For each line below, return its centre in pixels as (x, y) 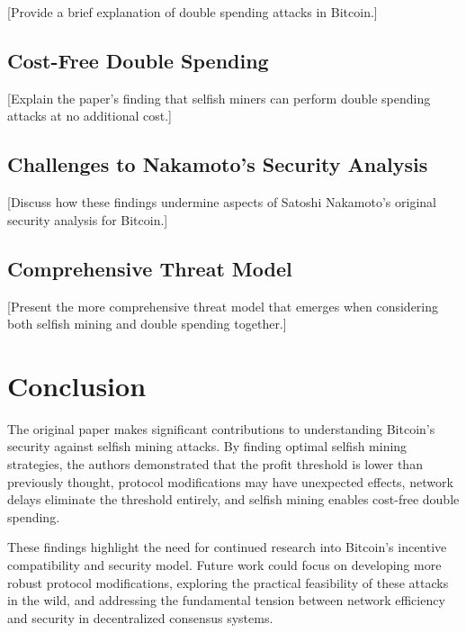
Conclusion (77, 385)
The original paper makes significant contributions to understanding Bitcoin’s (221, 428)
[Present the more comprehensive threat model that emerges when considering (223, 306)
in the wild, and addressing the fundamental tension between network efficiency (226, 600)
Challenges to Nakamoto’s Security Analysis (218, 164)
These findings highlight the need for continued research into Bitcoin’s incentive (227, 547)
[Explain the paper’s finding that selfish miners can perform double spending (219, 98)
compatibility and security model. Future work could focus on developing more (224, 565)
